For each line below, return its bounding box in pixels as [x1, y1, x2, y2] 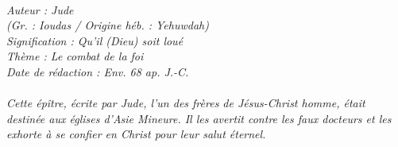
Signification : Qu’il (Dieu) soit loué [6, 32, 184, 48]
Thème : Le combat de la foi [6, 48, 144, 64]
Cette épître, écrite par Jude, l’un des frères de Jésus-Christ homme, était [6, 95, 365, 111]
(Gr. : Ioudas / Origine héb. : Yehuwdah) [6, 17, 209, 33]
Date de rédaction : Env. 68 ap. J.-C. [6, 63, 189, 79]
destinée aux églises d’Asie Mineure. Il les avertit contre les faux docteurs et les [6, 110, 392, 126]
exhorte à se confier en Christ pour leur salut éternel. [6, 126, 266, 142]
